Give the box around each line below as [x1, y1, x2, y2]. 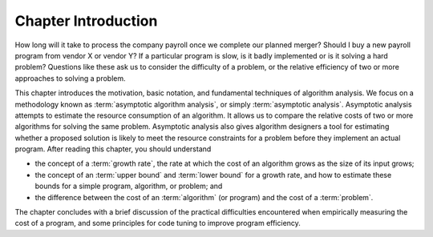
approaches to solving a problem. [14, 73, 126, 83]
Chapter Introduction [14, 12, 158, 30]
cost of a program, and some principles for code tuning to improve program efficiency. [14, 219, 301, 228]
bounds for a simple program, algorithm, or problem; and [34, 181, 223, 191]
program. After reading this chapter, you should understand [14, 144, 212, 154]
